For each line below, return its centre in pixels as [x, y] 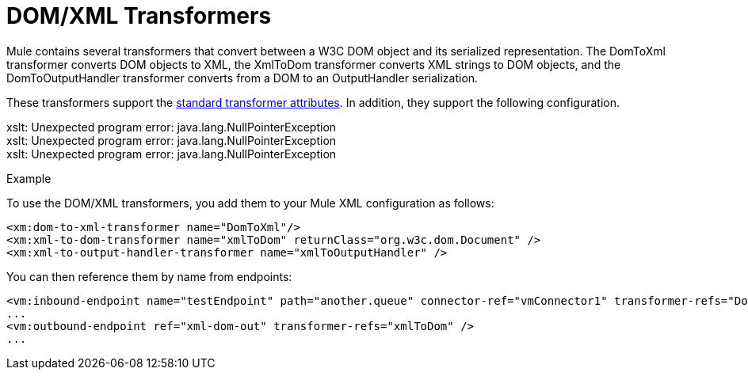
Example [29, 178]
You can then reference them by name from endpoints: [149, 276]
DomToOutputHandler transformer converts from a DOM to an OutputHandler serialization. [242, 78]
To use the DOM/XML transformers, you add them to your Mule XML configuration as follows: [250, 203]
